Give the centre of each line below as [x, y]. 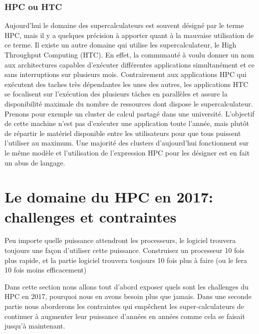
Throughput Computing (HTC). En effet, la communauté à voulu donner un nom [129, 54]
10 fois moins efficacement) [46, 270]
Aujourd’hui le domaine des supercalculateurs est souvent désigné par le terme [124, 25]
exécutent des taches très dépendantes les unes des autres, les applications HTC [127, 84]
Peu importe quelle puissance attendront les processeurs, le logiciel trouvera [120, 240]
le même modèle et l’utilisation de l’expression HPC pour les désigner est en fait [127, 152]
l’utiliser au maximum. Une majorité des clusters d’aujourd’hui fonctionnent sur [127, 143]
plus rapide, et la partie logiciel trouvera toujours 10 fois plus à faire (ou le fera [126, 260]
